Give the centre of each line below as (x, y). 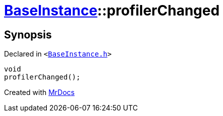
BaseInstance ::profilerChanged (112, 10)
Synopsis (28, 34)
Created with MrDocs (40, 92)
